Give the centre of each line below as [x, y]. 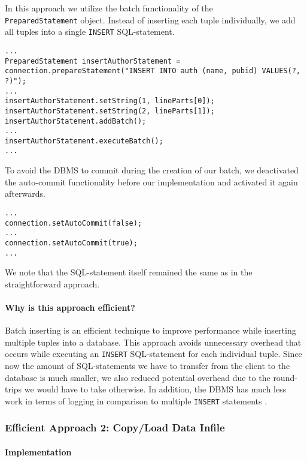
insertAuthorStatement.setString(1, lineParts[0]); [110, 101]
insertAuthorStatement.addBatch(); [76, 121]
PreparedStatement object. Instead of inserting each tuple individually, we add [150, 19]
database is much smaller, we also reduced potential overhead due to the [138, 377]
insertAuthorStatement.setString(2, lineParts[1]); [110, 111]
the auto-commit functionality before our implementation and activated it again [151, 181]
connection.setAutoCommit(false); [74, 223]
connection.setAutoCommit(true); [71, 243]
